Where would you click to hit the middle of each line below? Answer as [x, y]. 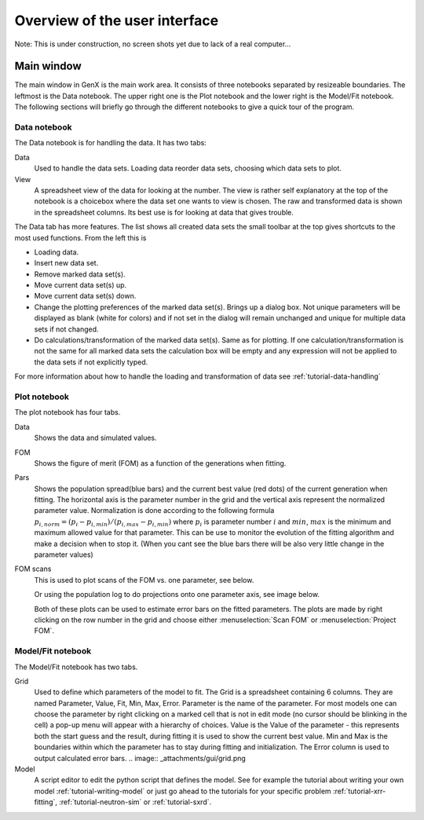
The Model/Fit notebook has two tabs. [76, 667]
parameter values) [64, 555]
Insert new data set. [66, 263]
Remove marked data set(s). [80, 274]
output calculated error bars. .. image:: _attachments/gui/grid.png [140, 758]
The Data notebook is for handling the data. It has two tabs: [111, 143]
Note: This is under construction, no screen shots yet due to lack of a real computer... [153, 44]
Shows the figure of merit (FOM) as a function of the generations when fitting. [160, 463]
